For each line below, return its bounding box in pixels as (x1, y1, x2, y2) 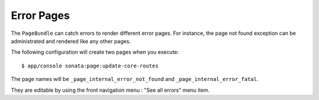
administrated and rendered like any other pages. (11, 37, 131, 44)
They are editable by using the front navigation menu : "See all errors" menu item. (11, 86, 210, 93)
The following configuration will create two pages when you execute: (11, 49, 179, 56)
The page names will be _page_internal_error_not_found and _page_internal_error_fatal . (11, 76, 259, 83)
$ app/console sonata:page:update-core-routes (21, 62, 159, 69)
